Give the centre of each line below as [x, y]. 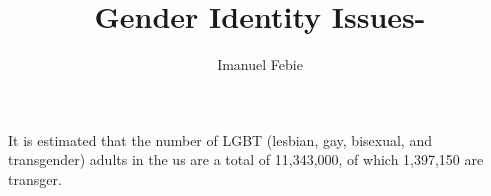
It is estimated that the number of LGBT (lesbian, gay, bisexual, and [220, 139]
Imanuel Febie [260, 64]
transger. [35, 178]
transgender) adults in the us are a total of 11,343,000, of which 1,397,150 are [246, 159]
